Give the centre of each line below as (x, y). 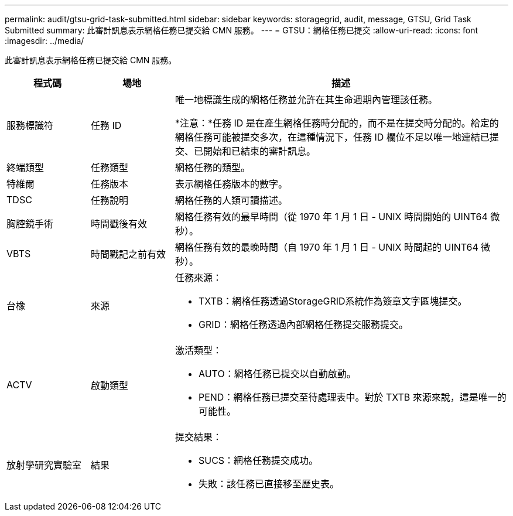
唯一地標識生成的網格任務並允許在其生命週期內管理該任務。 (306, 100)
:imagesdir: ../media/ (45, 41)
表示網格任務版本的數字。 (231, 184)
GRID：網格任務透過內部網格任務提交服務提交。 (303, 324)
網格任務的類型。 (212, 168)
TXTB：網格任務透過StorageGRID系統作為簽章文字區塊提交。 (333, 301)
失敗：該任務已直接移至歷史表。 (269, 484)
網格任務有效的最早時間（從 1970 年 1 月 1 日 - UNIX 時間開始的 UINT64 (331, 217)
